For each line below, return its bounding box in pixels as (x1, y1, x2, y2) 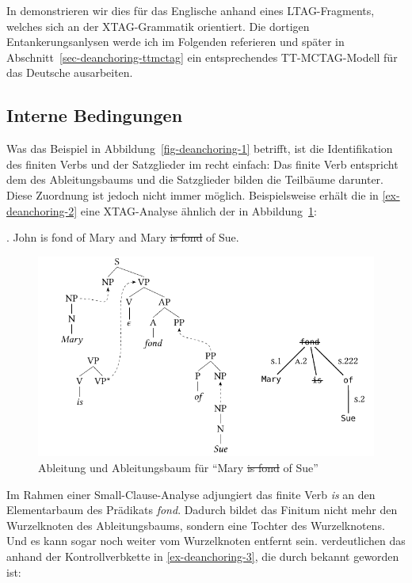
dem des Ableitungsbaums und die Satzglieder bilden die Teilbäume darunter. (6, 171, 383, 188)
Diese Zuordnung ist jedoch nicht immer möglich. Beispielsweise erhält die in (6, 186, 379, 203)
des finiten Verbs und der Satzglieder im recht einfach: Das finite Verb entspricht (6, 155, 399, 172)
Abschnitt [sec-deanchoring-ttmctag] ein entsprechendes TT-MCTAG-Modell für (6, 48, 398, 65)
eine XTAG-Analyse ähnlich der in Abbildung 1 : (80, 202, 317, 219)
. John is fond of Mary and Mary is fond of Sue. (6, 229, 239, 246)
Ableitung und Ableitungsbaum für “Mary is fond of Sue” (38, 459, 319, 476)
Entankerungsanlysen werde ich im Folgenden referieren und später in (6, 33, 345, 50)
